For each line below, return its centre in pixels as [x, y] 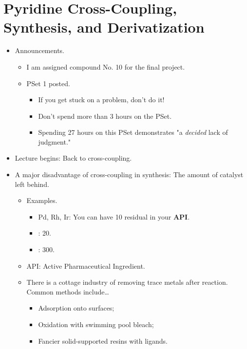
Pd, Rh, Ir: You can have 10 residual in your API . [114, 216]
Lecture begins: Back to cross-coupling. [73, 158]
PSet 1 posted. [48, 83]
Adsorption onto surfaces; [76, 308]
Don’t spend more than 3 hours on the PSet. [105, 116]
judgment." [55, 141]
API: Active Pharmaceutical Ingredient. [86, 266]
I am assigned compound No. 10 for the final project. [106, 66]
